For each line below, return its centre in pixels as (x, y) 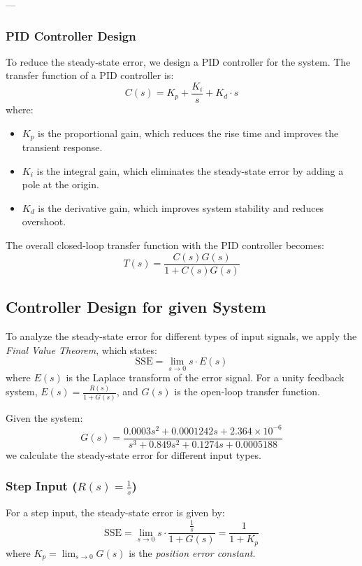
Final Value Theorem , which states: (81, 349)
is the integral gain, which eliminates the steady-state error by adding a (190, 170)
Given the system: (44, 417)
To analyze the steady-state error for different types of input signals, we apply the (181, 335)
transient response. (62, 147)
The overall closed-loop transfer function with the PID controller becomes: (165, 245)
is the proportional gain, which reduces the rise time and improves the (188, 133)
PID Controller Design (71, 35)
